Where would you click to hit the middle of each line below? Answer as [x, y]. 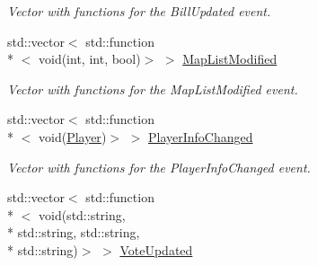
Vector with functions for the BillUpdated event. [139, 11]
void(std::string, [82, 214]
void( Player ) [72, 136]
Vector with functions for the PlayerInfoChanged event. [159, 167]
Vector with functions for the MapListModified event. [153, 89]
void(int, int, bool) [89, 59]
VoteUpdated [156, 249]
